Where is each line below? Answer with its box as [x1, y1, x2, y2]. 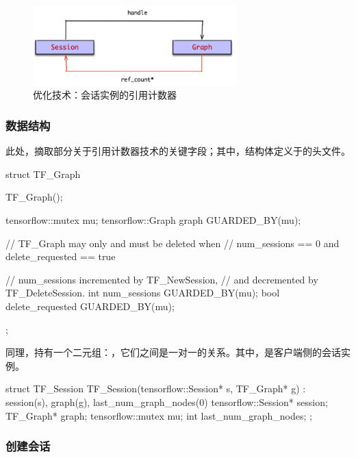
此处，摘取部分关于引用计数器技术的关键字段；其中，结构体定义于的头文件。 [5, 144, 351, 158]
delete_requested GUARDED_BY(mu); [5, 298, 175, 313]
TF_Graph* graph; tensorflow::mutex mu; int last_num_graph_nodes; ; [5, 408, 312, 422]
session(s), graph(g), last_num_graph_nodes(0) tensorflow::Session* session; [5, 394, 328, 409]
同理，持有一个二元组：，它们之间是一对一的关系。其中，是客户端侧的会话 [5, 345, 341, 359]
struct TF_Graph [5, 166, 81, 181]
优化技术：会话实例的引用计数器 [33, 88, 177, 102]
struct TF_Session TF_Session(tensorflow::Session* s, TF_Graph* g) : [5, 381, 306, 396]
